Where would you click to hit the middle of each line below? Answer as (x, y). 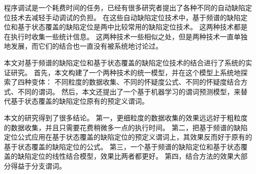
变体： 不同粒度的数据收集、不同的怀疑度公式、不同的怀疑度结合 (136, 82)
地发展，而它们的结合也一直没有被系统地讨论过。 (83, 46)
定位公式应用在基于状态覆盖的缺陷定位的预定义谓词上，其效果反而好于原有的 (128, 137)
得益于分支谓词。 (38, 165)
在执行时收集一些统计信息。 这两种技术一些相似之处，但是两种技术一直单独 (126, 36)
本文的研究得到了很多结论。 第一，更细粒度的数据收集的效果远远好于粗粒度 (126, 117)
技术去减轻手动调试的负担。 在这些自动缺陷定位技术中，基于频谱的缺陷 (126, 17)
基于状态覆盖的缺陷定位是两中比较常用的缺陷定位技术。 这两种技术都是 (132, 27)
